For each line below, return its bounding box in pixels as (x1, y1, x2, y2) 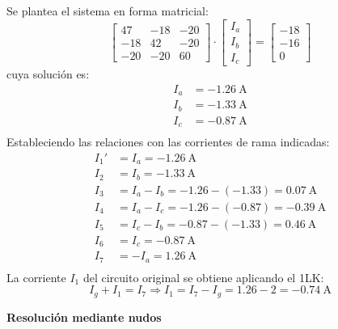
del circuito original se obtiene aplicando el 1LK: (82, 268, 324, 285)
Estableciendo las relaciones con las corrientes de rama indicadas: (6, 133, 330, 150)
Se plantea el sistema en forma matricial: (6, 2, 209, 19)
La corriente (6, 268, 66, 285)
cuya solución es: (6, 65, 90, 82)
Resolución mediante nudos (6, 308, 162, 325)
